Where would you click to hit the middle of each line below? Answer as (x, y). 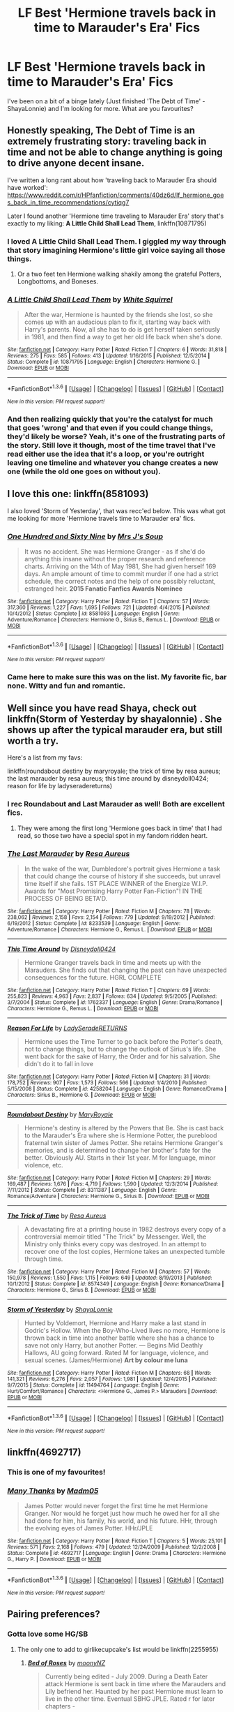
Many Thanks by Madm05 (53, 1491)
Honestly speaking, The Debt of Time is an (101, 131)
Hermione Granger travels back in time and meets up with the (112, 963)
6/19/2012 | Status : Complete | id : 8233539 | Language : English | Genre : (94, 924)
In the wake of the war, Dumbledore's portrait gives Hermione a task (122, 869)
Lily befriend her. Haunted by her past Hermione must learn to (134, 1691)
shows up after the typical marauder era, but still (115, 730)
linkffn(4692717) (44, 1453)
